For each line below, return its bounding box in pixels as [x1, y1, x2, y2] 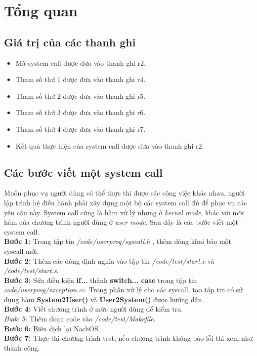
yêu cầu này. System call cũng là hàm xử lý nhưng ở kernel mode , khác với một [4, 207, 245, 217]
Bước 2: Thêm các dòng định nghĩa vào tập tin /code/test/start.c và [4, 255, 214, 266]
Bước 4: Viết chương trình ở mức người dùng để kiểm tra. [4, 304, 183, 314]
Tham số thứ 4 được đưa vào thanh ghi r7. [15, 123, 146, 134]
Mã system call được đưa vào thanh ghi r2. [15, 57, 146, 68]
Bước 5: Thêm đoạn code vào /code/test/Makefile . [4, 314, 156, 324]
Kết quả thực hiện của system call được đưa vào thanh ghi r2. [15, 140, 204, 151]
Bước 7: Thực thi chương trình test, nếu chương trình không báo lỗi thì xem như [4, 333, 253, 343]
